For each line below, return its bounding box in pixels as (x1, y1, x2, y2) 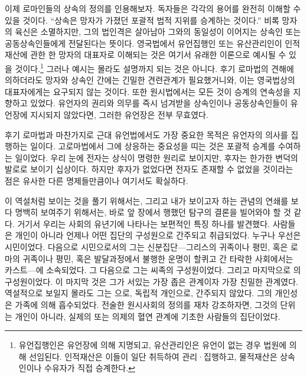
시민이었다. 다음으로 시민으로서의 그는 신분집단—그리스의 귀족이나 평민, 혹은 (5, 240, 288, 253)
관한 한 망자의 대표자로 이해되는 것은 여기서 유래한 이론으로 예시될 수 (30, 48, 286, 61)
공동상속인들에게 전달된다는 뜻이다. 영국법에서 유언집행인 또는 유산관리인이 (5, 37, 282, 49)
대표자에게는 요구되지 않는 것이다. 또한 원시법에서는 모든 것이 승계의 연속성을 (5, 85, 290, 97)
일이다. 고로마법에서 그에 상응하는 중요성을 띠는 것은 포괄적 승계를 (30, 140, 276, 152)
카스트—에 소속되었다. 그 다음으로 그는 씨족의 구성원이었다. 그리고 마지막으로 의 (5, 264, 301, 276)
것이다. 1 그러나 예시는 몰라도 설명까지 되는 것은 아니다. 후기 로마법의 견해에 (15, 60, 294, 74)
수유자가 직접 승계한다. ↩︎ (44, 362, 135, 374)
